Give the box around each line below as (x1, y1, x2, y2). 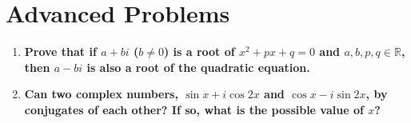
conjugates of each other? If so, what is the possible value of (24, 101, 364, 117)
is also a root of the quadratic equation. (86, 58, 310, 75)
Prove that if (24, 43, 97, 60)
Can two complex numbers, (24, 85, 178, 102)
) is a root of (163, 43, 235, 60)
